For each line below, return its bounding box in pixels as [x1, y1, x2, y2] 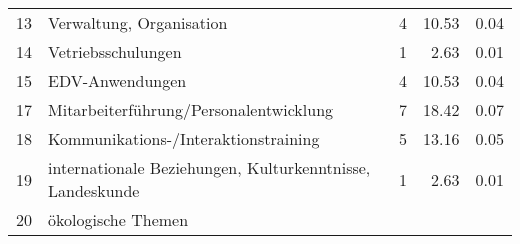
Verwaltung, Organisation [48, 11, 228, 34]
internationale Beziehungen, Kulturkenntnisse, [48, 156, 371, 179]
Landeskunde [48, 179, 140, 202]
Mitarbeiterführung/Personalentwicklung [48, 98, 334, 121]
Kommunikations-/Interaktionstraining [48, 127, 320, 150]
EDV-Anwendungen [48, 69, 187, 92]
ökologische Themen [48, 208, 189, 231]
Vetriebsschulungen [48, 40, 182, 63]
